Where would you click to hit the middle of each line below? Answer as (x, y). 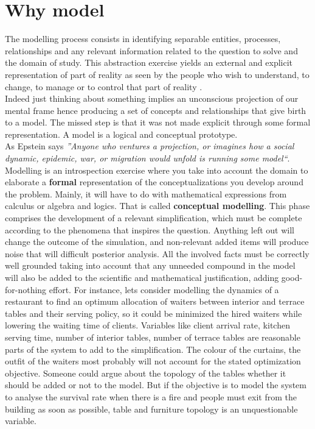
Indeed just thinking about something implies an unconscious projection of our (152, 98)
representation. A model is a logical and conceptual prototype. (121, 134)
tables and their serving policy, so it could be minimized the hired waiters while (154, 313)
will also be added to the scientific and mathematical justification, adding (142, 277)
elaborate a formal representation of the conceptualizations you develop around (154, 182)
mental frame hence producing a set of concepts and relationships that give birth (156, 110)
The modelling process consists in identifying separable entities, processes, (143, 39)
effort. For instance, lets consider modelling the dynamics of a (164, 289)
